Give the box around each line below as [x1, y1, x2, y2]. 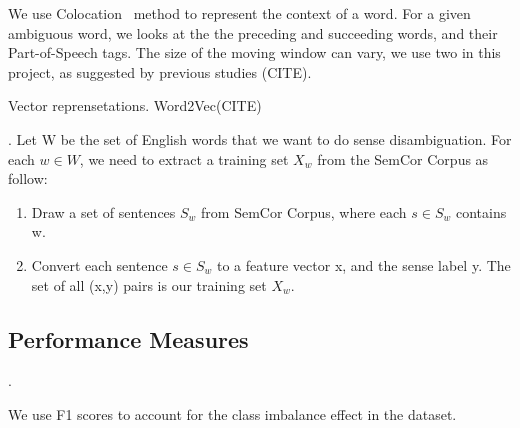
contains [455, 201, 507, 222]
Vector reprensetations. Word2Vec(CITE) [8, 95, 262, 116]
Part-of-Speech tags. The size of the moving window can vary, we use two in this [8, 42, 501, 63]
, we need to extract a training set [79, 148, 289, 169]
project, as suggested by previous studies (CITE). [8, 61, 312, 82]
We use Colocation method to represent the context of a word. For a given [8, 3, 471, 23]
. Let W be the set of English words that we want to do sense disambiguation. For [8, 128, 512, 149]
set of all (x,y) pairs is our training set [31, 274, 267, 295]
